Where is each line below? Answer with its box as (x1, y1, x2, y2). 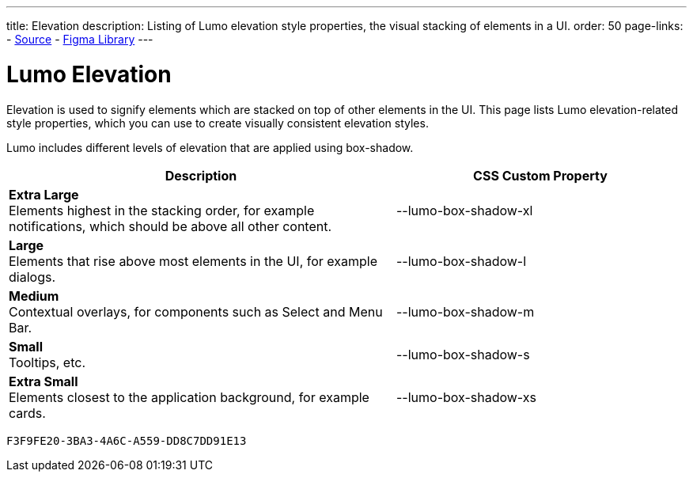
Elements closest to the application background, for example (9, 389, 369, 405)
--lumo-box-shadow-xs (396, 389, 537, 405)
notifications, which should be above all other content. (9, 218, 332, 234)
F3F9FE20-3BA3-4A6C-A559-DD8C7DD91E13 (6, 434, 247, 447)
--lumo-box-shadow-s (396, 346, 530, 362)
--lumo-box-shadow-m (396, 303, 535, 320)
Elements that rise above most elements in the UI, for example (9, 252, 378, 269)
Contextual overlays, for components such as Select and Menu (9, 303, 383, 320)
